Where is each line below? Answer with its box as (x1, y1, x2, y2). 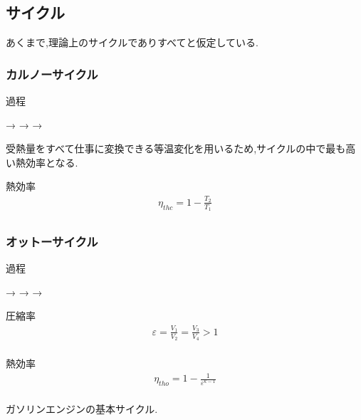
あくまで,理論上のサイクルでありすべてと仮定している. (6, 35, 258, 50)
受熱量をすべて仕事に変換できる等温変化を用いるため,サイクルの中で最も (6, 141, 346, 156)
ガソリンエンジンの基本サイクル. (6, 401, 158, 416)
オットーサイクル (6, 232, 98, 250)
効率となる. (25, 154, 78, 169)
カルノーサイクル (6, 65, 98, 83)
